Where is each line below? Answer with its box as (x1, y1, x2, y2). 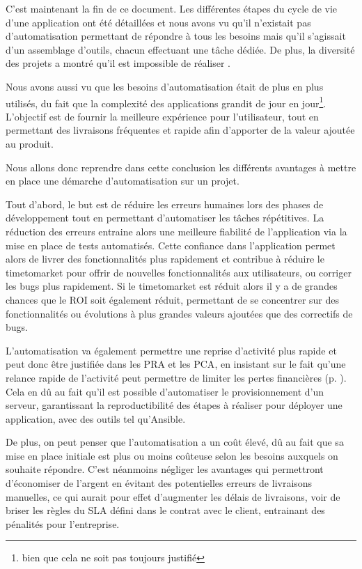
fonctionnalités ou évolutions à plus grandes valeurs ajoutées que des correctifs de (6, 306, 353, 320)
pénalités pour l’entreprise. (6, 516, 120, 531)
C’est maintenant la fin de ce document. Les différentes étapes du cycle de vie (6, 1, 338, 15)
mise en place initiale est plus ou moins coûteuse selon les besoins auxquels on (6, 448, 338, 462)
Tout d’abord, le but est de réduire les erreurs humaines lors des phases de (6, 196, 324, 211)
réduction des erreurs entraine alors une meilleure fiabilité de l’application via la (6, 224, 347, 238)
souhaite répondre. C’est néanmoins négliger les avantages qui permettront (6, 462, 324, 476)
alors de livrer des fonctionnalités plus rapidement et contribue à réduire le (6, 251, 324, 266)
